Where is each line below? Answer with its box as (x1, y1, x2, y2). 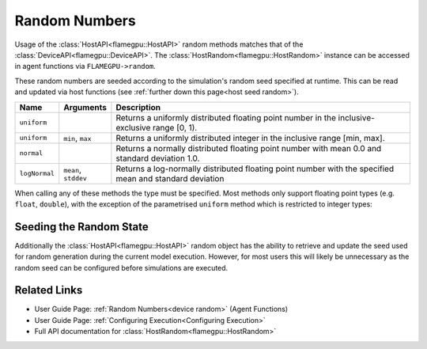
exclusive (115, 122, 151, 133)
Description (115, 101, 161, 112)
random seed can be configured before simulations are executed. (14, 263, 229, 272)
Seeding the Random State (14, 220, 149, 233)
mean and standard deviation (115, 173, 225, 184)
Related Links (14, 283, 83, 297)
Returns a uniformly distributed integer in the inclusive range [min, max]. (115, 132, 385, 143)
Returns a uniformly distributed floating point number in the (115, 112, 336, 123)
